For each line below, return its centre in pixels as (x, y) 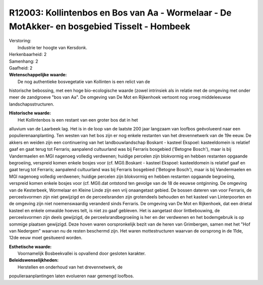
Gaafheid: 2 (21, 68)
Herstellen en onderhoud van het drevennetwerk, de (70, 267)
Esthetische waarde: (30, 247)
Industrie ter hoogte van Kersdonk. (53, 47)
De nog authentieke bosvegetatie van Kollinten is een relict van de (84, 81)
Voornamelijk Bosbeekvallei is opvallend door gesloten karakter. (82, 253)
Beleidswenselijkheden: (34, 260)
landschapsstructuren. (32, 104)
